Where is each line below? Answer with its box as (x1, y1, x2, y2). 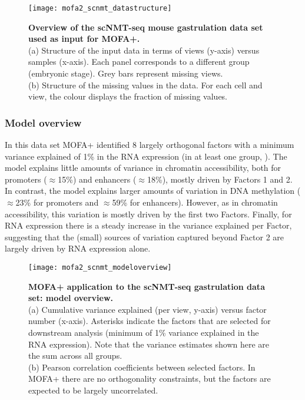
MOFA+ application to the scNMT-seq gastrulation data (28, 280, 265, 292)
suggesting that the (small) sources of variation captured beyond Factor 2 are (5, 230, 284, 243)
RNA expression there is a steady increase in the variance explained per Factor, (5, 219, 292, 232)
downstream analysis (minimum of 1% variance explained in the (28, 326, 259, 338)
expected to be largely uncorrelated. (28, 384, 158, 396)
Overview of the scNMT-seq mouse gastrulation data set (28, 21, 263, 33)
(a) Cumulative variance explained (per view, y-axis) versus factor (28, 303, 267, 315)
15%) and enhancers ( (58, 173, 137, 185)
